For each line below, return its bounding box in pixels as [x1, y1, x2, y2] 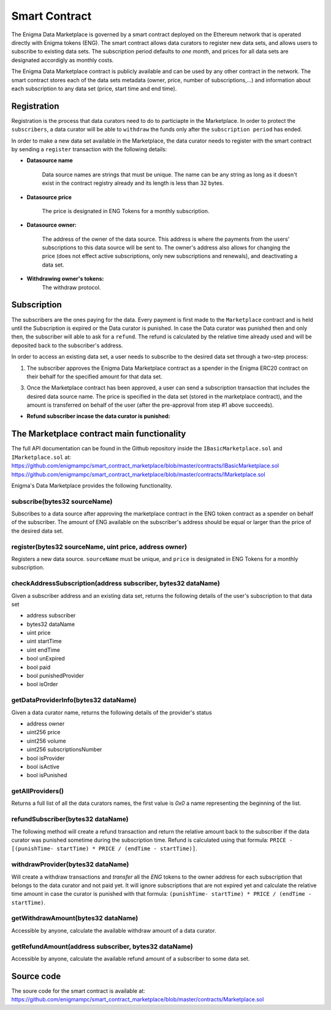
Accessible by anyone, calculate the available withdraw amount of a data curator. [11, 926, 217, 934]
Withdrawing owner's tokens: [26, 275, 104, 283]
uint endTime [26, 646, 61, 654]
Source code [11, 971, 61, 981]
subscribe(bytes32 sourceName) [11, 497, 113, 506]
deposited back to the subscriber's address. [11, 342, 123, 349]
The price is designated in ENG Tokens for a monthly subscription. [42, 207, 210, 214]
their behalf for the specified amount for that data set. [26, 372, 162, 380]
